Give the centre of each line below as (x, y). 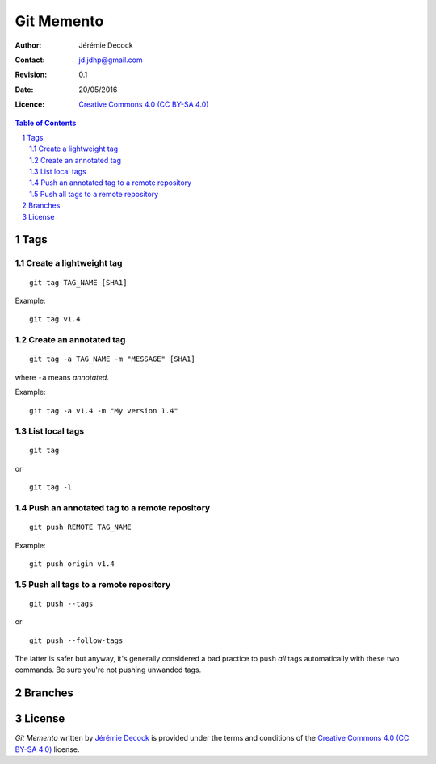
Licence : (30, 104)
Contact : (30, 60)
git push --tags (61, 603)
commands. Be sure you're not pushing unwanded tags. (108, 670)
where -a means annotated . (62, 377)
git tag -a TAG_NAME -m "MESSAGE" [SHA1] (112, 359)
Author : (28, 45)
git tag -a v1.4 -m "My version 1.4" (104, 411)
